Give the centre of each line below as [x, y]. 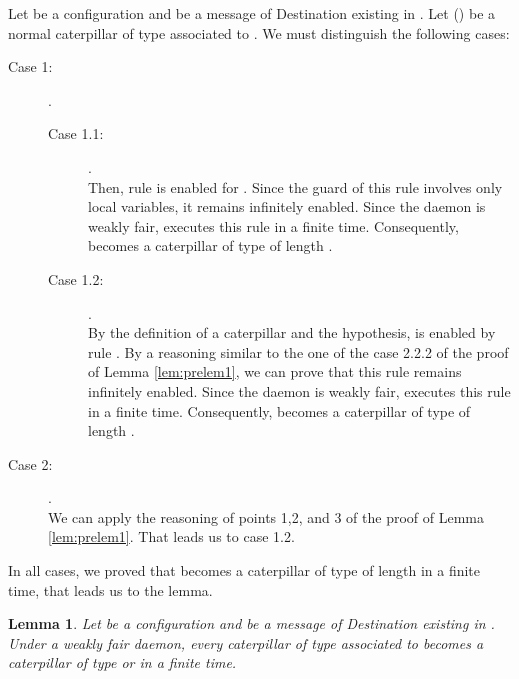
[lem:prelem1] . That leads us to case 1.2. [171, 536]
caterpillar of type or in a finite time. [122, 662]
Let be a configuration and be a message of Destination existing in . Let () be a [252, 13]
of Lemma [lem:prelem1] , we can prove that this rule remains [275, 371]
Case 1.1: [76, 133]
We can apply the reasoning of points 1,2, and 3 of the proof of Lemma [266, 516]
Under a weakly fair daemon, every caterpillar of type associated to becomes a [246, 642]
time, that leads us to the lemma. [110, 589]
